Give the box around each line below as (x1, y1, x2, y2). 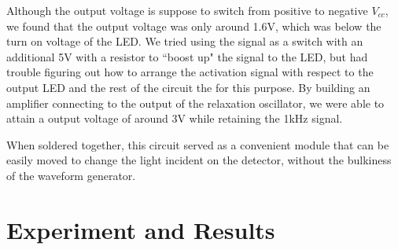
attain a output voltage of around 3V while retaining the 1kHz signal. (6, 110, 343, 127)
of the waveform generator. (6, 167, 136, 183)
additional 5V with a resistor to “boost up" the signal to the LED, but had (6, 48, 368, 64)
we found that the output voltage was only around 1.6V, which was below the (6, 17, 381, 34)
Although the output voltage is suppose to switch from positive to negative (6, 2, 368, 18)
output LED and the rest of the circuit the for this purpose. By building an (6, 79, 370, 95)
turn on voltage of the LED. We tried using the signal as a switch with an (6, 33, 363, 50)
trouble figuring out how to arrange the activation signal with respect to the (6, 64, 374, 80)
